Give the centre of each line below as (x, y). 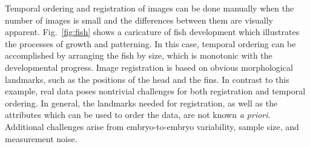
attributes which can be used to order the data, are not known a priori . (138, 115)
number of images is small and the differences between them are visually (139, 20)
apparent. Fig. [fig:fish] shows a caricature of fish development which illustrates (152, 32)
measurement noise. (41, 138)
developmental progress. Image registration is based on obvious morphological (149, 67)
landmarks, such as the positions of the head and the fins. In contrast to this (147, 79)
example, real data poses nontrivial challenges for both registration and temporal (155, 91)
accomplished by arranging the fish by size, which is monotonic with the (139, 55)
